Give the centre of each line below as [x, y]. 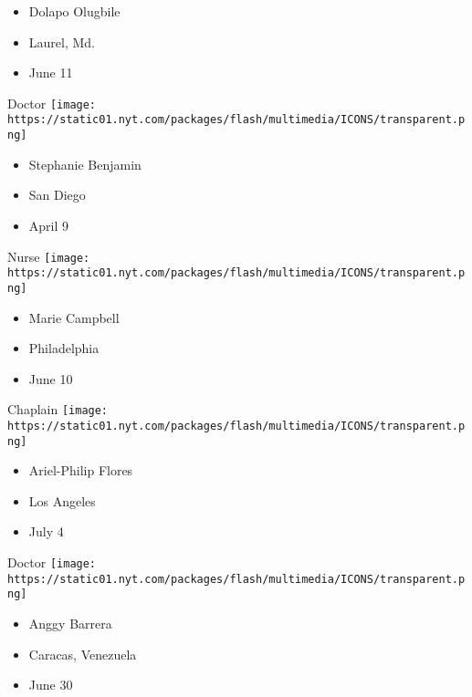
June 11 [51, 73]
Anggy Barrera [70, 623]
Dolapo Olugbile [74, 11]
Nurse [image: [49, 256]
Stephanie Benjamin [85, 164]
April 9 [49, 225]
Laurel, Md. [62, 42]
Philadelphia [64, 348]
